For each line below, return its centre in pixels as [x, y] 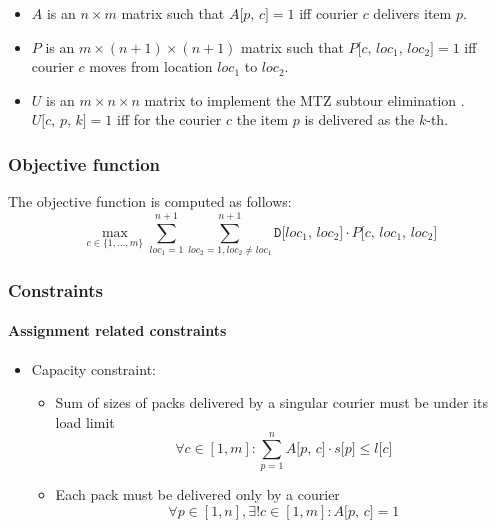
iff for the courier [169, 119]
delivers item [412, 13]
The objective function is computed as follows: [150, 201]
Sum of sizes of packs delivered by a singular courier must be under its [271, 402]
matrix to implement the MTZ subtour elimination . [304, 99]
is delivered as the [359, 119]
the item [262, 119]
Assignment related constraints [117, 330]
